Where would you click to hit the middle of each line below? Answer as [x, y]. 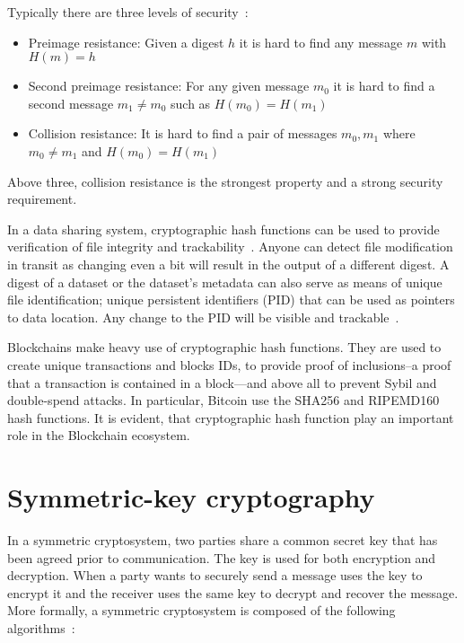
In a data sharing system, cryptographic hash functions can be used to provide [223, 229]
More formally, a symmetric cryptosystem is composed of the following [201, 610]
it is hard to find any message [321, 42]
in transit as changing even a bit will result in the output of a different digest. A [228, 264]
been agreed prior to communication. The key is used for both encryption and [222, 557]
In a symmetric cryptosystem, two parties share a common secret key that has [223, 540]
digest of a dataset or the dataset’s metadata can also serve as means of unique [225, 282]
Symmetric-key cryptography [191, 497]
